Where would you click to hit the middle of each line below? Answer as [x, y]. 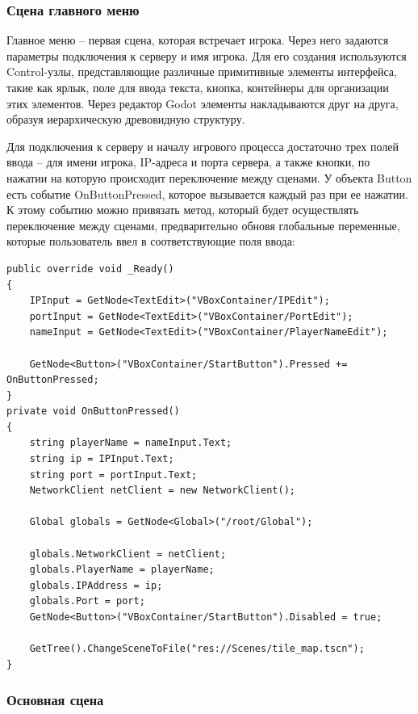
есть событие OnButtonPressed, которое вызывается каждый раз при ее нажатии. [207, 193]
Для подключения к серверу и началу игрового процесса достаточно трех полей [203, 146]
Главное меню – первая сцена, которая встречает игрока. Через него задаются [198, 40]
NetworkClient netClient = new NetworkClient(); [162, 491]
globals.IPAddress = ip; [96, 585]
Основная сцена [55, 700]
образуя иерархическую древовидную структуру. [126, 119]
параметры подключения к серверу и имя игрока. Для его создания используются [207, 55]
